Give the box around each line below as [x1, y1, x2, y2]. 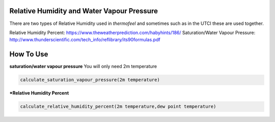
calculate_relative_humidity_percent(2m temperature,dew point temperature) [20, 104, 216, 109]
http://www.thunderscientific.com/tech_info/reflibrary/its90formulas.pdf [9, 37, 160, 43]
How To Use [9, 50, 48, 58]
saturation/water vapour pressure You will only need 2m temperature [9, 64, 157, 70]
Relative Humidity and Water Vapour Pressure [9, 7, 158, 15]
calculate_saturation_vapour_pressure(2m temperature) [20, 77, 160, 83]
